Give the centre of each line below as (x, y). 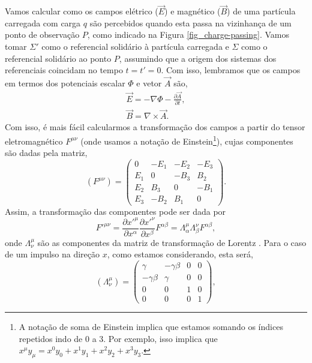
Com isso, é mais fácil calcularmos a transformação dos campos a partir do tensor (155, 127)
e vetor (149, 83)
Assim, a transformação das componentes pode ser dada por (115, 211)
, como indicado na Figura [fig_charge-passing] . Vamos (188, 34)
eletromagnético (34, 141)
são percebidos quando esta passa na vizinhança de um (190, 22)
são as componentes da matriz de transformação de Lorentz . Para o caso (172, 242)
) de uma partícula (261, 11)
